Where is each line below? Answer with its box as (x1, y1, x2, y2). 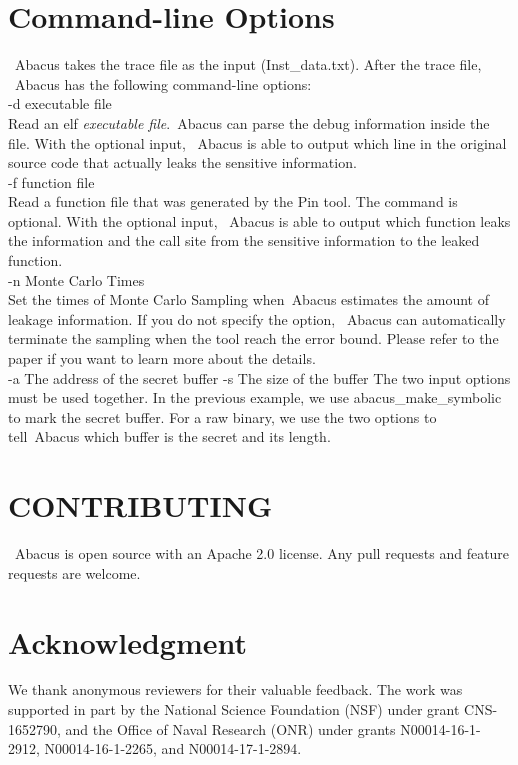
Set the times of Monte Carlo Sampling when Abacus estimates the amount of (8, 289, 490, 310)
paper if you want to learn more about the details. (8, 348, 316, 369)
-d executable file (8, 93, 112, 114)
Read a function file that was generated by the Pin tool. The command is (8, 191, 458, 212)
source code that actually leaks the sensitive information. (8, 152, 357, 173)
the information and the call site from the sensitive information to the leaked (8, 230, 480, 251)
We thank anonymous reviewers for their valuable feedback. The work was (8, 679, 463, 700)
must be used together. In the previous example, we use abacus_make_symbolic (8, 387, 502, 408)
